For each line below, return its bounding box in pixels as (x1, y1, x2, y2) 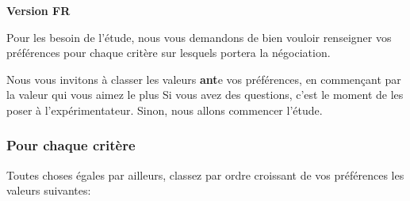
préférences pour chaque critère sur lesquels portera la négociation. (6, 44, 331, 61)
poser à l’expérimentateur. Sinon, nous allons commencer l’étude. (6, 101, 323, 118)
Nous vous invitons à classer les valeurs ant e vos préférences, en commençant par (6, 70, 401, 87)
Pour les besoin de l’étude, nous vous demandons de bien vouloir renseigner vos (6, 28, 392, 45)
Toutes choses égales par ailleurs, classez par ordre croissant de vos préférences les (6, 166, 404, 183)
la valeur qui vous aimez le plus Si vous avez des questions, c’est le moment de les (6, 86, 404, 103)
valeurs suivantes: (6, 182, 91, 199)
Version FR (6, 2, 71, 18)
